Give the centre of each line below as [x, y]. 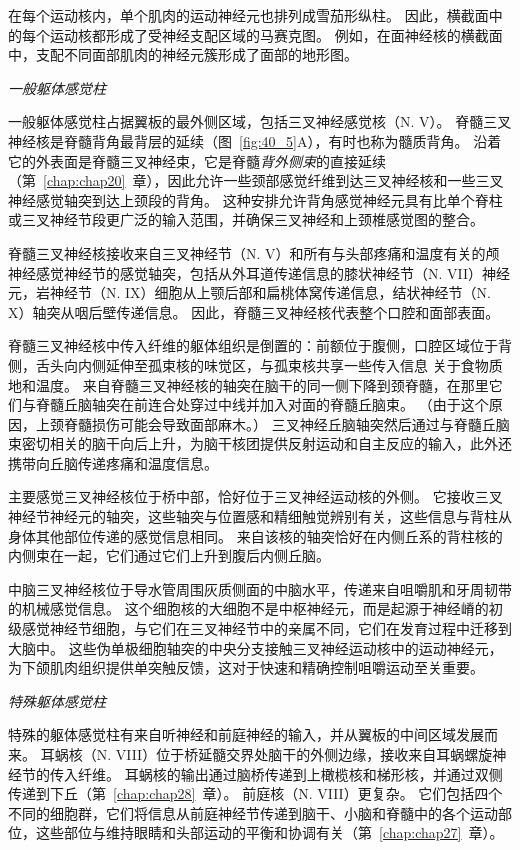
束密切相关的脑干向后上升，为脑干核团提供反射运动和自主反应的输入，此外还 [260, 443]
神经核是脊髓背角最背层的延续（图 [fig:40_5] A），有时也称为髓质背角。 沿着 [255, 140]
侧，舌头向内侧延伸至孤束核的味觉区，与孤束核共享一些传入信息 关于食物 [248, 364]
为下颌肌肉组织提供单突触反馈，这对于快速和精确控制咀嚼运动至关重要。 [246, 667]
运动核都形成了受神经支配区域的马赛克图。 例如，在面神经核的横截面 [276, 34]
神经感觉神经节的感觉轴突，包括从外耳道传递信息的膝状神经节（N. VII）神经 [259, 272]
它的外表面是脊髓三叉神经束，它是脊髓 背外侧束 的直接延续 [197, 160]
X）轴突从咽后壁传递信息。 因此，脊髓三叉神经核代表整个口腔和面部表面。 [254, 311]
